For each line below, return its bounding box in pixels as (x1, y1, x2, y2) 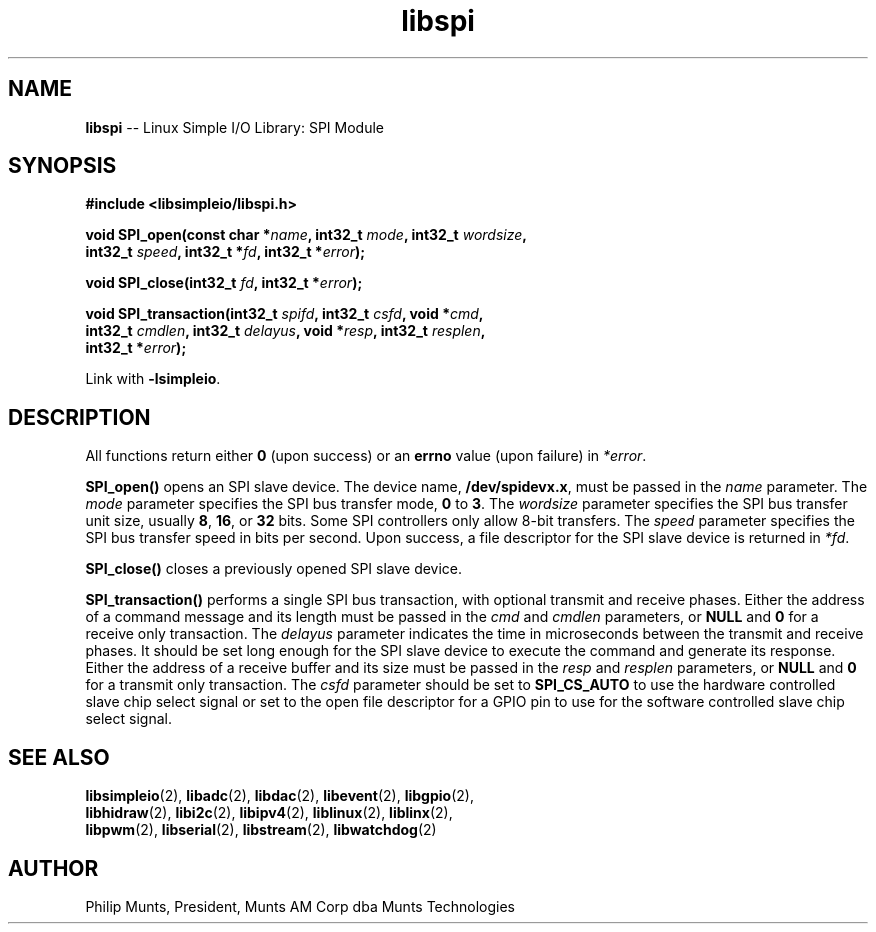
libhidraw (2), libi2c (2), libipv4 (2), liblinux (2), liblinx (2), (85, 804, 453, 822)
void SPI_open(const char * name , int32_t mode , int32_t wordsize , (85, 226, 527, 244)
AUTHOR (8, 855, 99, 881)
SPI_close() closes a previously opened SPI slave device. (85, 560, 463, 578)
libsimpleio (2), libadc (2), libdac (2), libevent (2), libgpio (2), (85, 787, 474, 805)
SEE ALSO (8, 744, 110, 770)
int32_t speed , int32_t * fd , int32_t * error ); (85, 243, 366, 261)
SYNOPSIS (8, 153, 117, 179)
